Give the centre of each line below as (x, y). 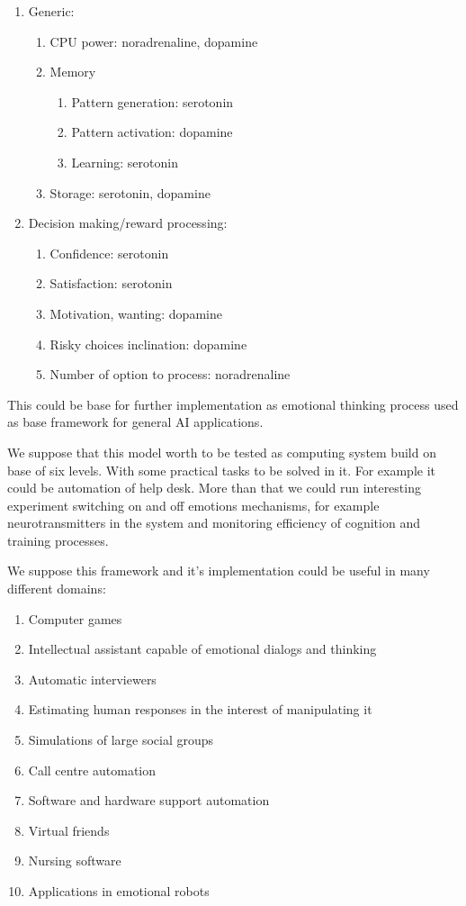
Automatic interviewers (92, 679)
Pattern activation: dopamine (152, 132)
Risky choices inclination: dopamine (148, 344)
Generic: (51, 11)
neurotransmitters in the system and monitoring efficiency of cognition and (214, 523)
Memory (73, 72)
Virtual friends (69, 830)
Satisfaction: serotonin (111, 283)
